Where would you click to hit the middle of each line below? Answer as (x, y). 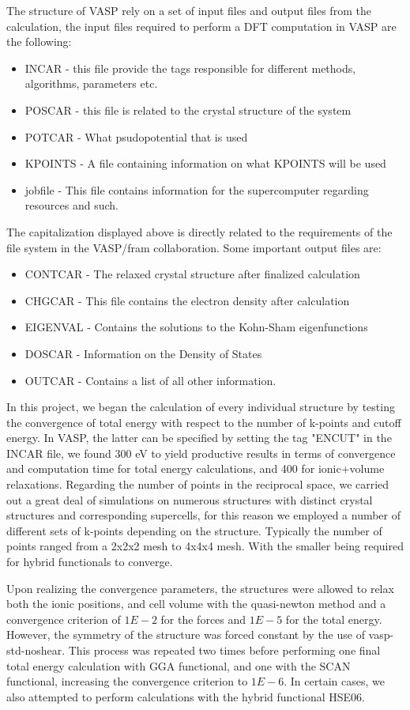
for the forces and (203, 619)
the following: (39, 42)
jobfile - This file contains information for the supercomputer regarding (197, 189)
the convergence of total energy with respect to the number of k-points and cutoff (204, 422)
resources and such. (71, 205)
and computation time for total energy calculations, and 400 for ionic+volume (196, 468)
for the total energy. (334, 619)
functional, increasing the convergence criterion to (127, 681)
